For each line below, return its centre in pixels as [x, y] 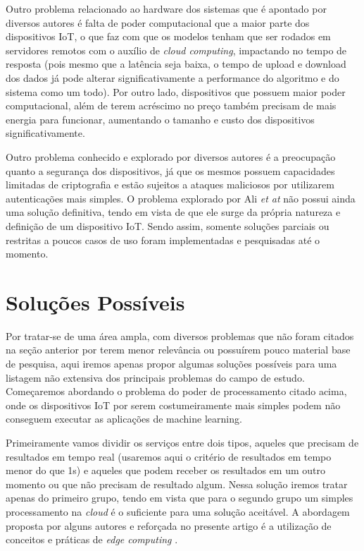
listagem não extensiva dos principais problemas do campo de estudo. [155, 377]
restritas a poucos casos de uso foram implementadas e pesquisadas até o [163, 240]
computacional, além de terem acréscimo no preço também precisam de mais [171, 105]
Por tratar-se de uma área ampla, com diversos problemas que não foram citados [180, 335]
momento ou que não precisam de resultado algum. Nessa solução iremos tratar [177, 484]
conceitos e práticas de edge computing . [92, 539]
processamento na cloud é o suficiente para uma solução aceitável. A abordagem [178, 511]
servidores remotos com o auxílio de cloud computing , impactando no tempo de [176, 50]
